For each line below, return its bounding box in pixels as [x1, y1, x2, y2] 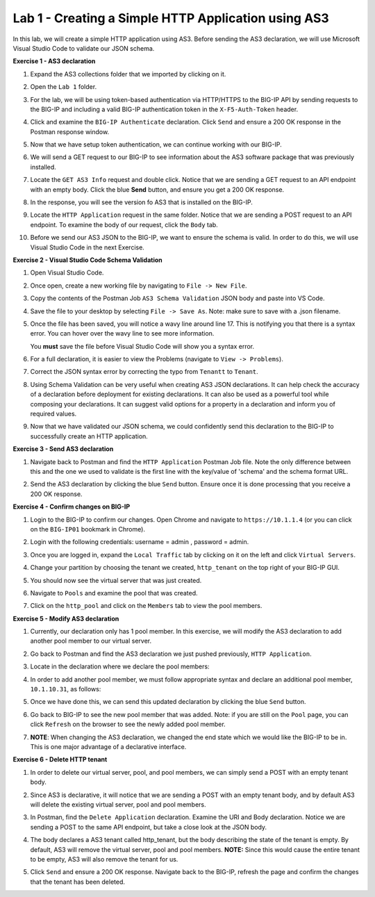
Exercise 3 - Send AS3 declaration [12, 445, 114, 453]
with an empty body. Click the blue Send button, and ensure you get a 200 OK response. [30, 185, 285, 194]
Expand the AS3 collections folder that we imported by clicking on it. [30, 69, 226, 78]
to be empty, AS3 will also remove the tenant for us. [30, 855, 178, 863]
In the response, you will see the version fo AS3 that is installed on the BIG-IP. [30, 198, 253, 206]
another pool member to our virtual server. [30, 636, 152, 645]
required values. [30, 410, 77, 418]
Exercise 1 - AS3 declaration [12, 57, 96, 65]
